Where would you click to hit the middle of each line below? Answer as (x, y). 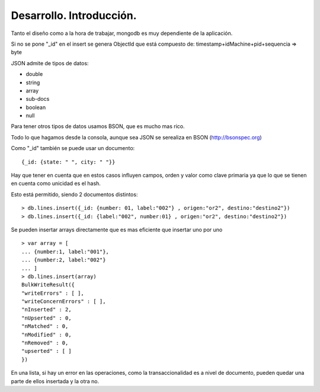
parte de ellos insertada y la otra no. (55, 381)
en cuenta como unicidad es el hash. (56, 183)
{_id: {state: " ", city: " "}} (68, 162)
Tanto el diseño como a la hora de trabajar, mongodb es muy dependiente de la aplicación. (122, 33)
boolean (36, 107)
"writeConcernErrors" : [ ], (64, 302)
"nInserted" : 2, (47, 310)
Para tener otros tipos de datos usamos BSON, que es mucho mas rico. (98, 126)
